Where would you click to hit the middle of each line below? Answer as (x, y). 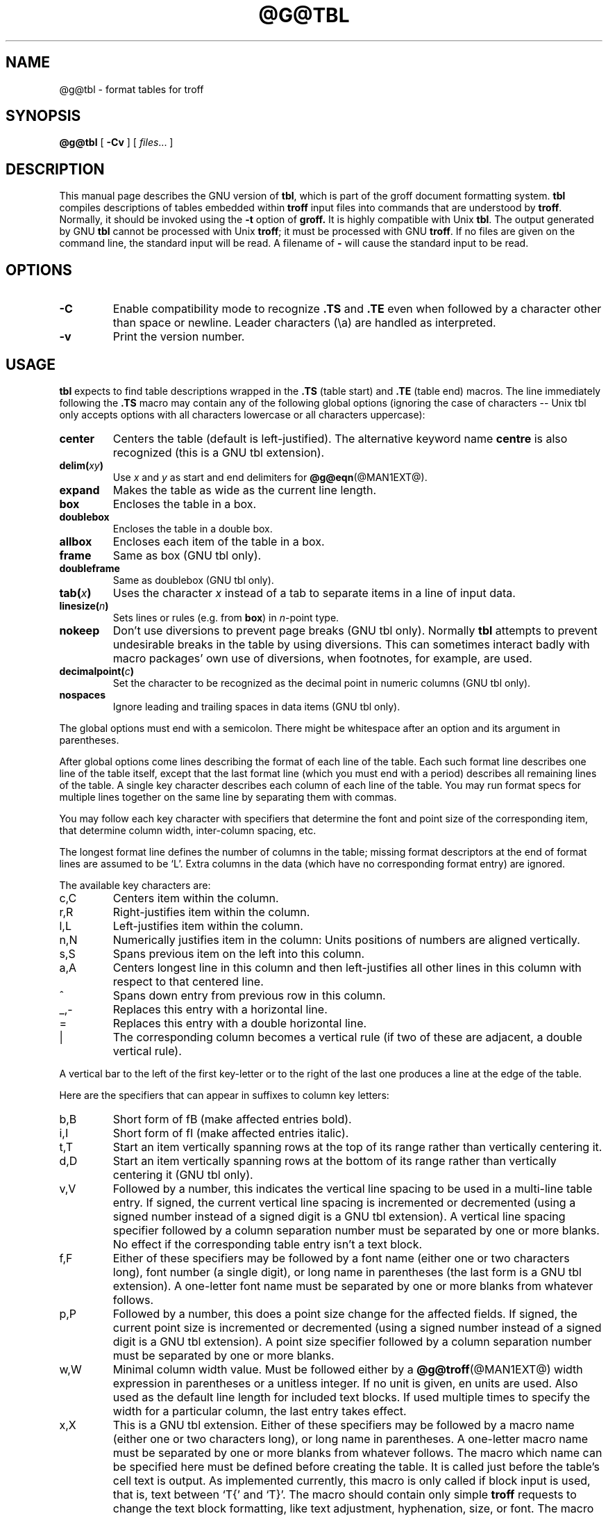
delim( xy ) (81, 465)
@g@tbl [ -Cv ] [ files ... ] (116, 142)
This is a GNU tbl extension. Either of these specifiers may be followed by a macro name (344, 1425)
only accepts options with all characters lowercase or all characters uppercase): (242, 414)
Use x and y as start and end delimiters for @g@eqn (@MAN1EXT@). (270, 477)
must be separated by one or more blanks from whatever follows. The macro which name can (357, 1452)
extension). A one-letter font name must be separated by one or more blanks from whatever (353, 1286)
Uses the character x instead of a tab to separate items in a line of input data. (314, 593)
